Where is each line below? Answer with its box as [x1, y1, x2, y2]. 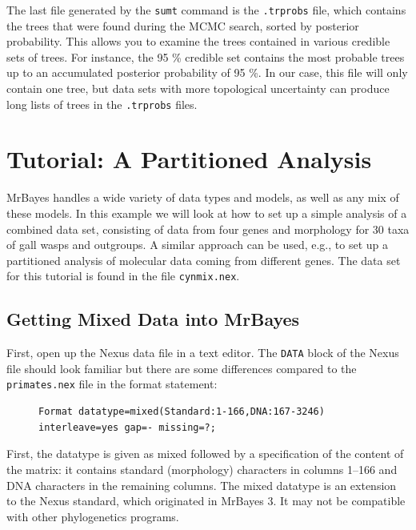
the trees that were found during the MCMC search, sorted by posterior [6, 17, 359, 34]
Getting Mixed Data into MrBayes [6, 307, 300, 331]
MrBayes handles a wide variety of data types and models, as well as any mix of [6, 189, 399, 206]
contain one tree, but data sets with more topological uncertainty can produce [6, 80, 390, 97]
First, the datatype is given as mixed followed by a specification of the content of [6, 445, 404, 462]
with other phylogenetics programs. [6, 508, 179, 524]
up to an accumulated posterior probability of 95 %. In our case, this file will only [6, 64, 408, 81]
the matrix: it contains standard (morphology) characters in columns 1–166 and [6, 460, 398, 477]
